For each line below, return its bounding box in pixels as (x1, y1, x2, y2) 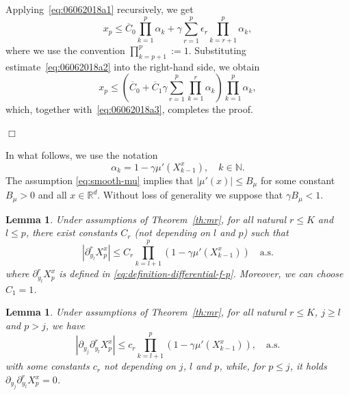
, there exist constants (25, 225, 118, 240)
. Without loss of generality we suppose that (97, 188, 283, 202)
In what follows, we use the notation (5, 148, 158, 162)
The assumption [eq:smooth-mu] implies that (5, 173, 194, 187)
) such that (243, 225, 289, 240)
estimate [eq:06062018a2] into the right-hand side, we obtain (5, 59, 260, 73)
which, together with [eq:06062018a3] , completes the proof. (5, 102, 253, 116)
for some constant (260, 173, 335, 187)
